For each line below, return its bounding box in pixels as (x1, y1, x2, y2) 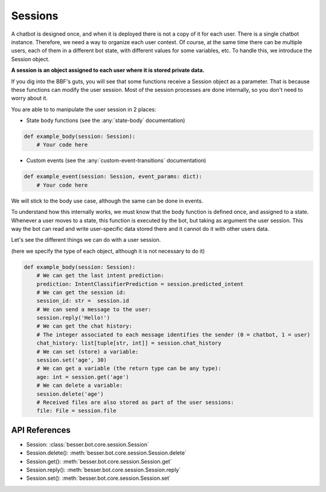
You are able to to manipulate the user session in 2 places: (11, 106, 156, 113)
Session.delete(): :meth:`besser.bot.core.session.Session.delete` (26, 449, 187, 456)
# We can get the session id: (36, 289, 126, 296)
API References (11, 425, 71, 435)
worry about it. (11, 94, 48, 102)
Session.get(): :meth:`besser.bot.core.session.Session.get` (26, 458, 172, 465)
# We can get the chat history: (36, 323, 133, 329)
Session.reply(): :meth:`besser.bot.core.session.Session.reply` (26, 466, 181, 474)
